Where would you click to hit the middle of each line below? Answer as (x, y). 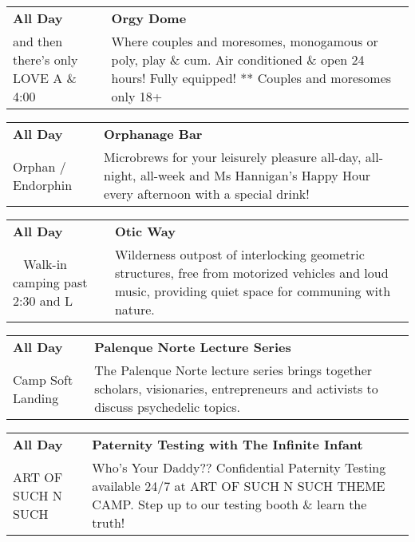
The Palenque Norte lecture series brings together (233, 370)
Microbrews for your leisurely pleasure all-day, (233, 157)
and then (38, 41)
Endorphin (43, 184)
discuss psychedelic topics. (167, 407)
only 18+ (137, 96)
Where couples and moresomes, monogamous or (245, 41)
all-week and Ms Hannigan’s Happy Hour (255, 175)
